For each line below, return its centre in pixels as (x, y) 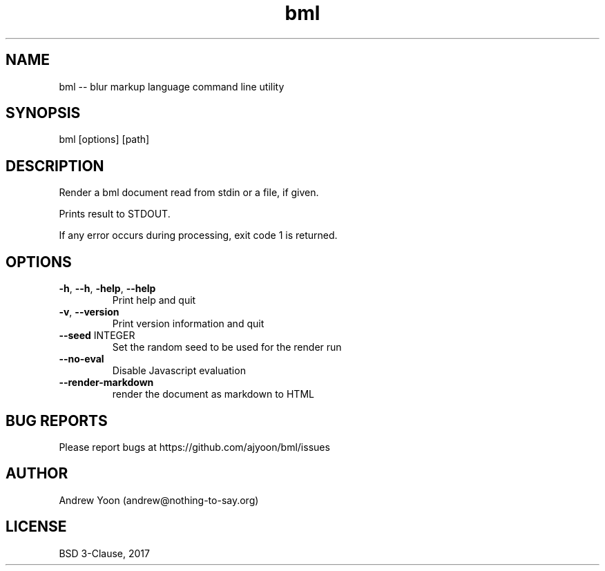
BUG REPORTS (57, 420)
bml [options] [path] (104, 139)
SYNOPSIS (43, 113)
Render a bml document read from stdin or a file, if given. (189, 193)
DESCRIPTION (55, 166)
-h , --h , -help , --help (107, 289)
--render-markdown (106, 383)
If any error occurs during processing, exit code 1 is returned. (198, 235)
